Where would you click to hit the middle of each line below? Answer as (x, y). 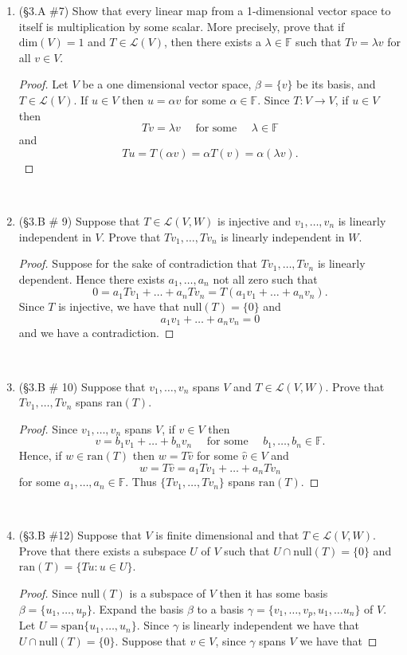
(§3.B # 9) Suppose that (79, 220)
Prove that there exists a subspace (102, 550)
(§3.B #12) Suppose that (80, 535)
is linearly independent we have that (270, 625)
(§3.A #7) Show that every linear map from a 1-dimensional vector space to (205, 10)
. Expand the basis (138, 608)
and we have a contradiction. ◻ (96, 333)
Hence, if (40, 455)
